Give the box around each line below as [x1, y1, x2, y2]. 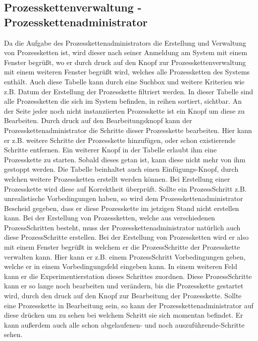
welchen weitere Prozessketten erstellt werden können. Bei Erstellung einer [4, 173, 230, 184]
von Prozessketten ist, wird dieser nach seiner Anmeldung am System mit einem [4, 47, 248, 58]
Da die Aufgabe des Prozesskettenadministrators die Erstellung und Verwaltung [4, 37, 246, 48]
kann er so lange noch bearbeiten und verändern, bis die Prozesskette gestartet [4, 280, 244, 291]
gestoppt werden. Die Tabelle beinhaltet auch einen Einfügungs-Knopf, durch [4, 164, 239, 174]
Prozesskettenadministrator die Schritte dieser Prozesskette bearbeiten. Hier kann [4, 125, 252, 135]
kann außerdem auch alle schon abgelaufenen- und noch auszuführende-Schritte [4, 319, 245, 330]
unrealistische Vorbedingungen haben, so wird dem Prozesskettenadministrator [4, 193, 243, 204]
